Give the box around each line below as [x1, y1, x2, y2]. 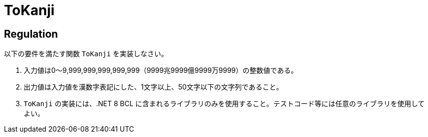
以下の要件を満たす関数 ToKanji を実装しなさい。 [4, 49, 168, 58]
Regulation [4, 27, 58, 40]
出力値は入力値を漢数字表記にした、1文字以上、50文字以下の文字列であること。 [24, 83, 283, 91]
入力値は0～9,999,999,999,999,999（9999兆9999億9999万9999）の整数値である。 [24, 66, 298, 75]
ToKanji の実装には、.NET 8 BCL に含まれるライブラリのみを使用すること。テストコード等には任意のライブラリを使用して [24, 99, 425, 108]
